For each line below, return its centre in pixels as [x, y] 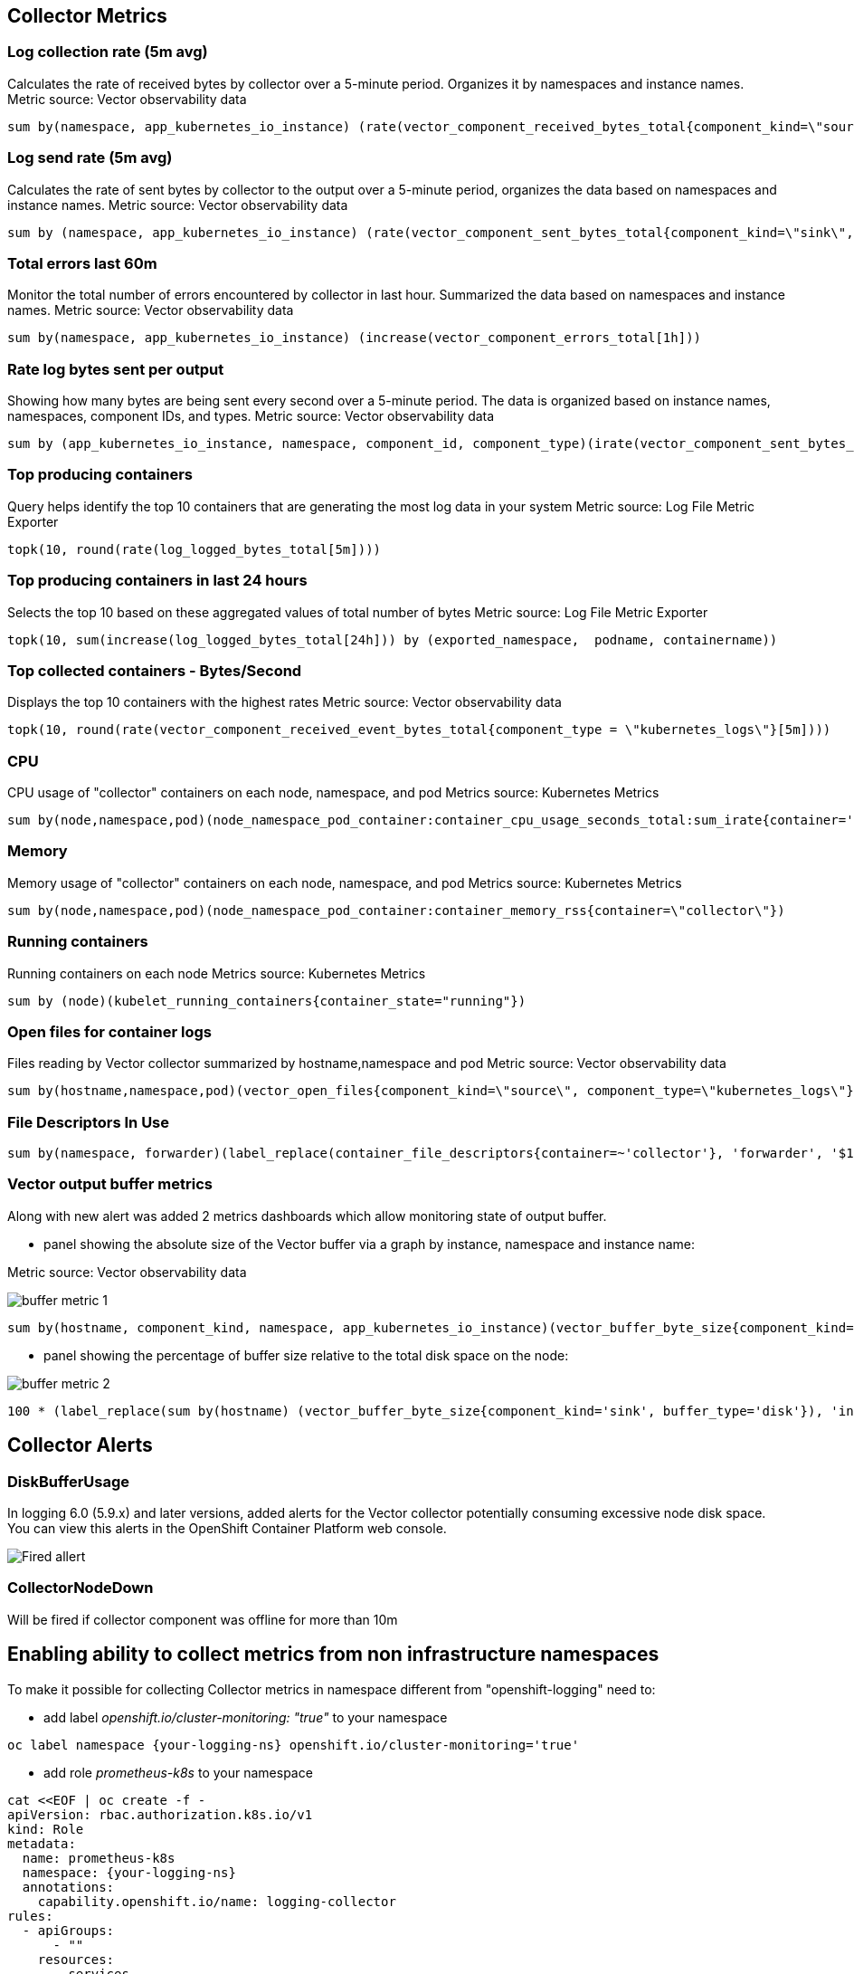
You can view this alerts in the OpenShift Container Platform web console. [227, 1529]
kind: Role [46, 1829]
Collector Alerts [80, 1445]
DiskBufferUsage [69, 1481]
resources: [76, 1959]
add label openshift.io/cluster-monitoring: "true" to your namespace [246, 1717]
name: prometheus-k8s [99, 1858]
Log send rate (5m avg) [90, 158]
